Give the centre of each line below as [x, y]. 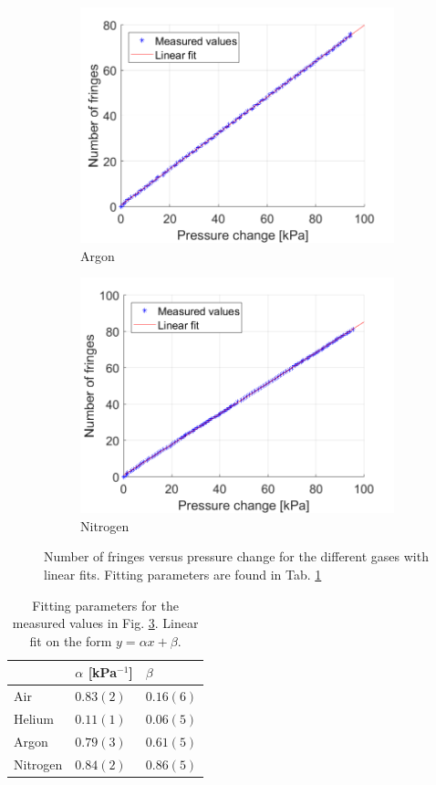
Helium [34, 719]
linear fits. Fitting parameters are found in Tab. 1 [183, 574]
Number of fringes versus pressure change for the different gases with [236, 556]
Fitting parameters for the [105, 605]
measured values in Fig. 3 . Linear [105, 623]
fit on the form [71, 640]
